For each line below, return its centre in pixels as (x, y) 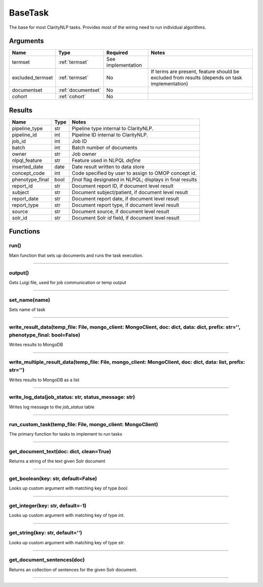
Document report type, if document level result (126, 205)
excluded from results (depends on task (197, 78)
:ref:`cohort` (72, 96)
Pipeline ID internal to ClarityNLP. (110, 135)
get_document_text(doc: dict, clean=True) (60, 451)
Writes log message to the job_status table (52, 407)
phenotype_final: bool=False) (45, 335)
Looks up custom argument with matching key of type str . (67, 542)
